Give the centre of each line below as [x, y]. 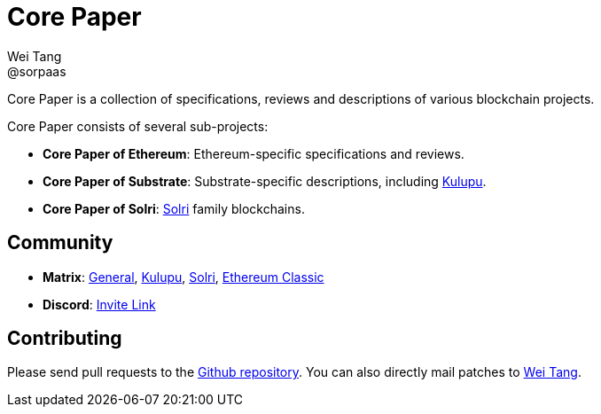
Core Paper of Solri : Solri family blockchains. [174, 208]
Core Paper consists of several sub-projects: [138, 126]
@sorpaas [37, 71]
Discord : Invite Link [99, 304]
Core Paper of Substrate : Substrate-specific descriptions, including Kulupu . [265, 181]
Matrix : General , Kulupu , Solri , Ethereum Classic [183, 277]
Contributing [65, 339]
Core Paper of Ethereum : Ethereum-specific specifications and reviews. [254, 153]
